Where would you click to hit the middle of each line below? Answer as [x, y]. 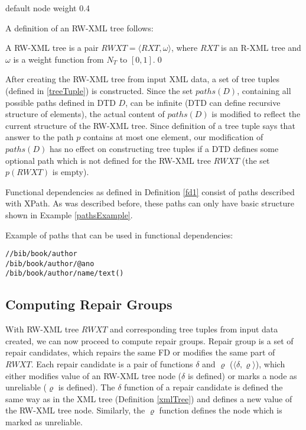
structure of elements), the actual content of [85, 114]
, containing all [264, 90]
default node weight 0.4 [48, 8]
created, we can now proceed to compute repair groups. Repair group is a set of [149, 340]
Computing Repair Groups [89, 304]
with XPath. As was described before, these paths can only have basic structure [150, 203]
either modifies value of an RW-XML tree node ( [94, 375]
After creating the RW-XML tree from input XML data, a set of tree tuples [143, 79]
